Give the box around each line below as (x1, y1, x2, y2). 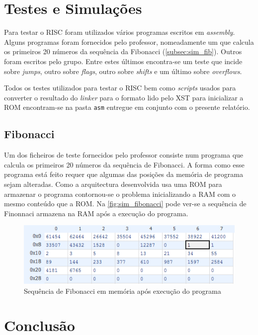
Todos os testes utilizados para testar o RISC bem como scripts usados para (4, 83, 236, 93)
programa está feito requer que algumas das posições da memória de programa (4, 169, 243, 179)
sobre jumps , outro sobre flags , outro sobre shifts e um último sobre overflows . (4, 66, 242, 76)
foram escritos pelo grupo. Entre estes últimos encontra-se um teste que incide (4, 56, 243, 66)
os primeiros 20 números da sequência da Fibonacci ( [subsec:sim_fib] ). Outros (4, 46, 242, 57)
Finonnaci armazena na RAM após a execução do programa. (4, 208, 188, 218)
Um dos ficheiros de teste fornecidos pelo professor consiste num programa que (4, 150, 244, 160)
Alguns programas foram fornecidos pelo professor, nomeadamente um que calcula (4, 36, 254, 47)
